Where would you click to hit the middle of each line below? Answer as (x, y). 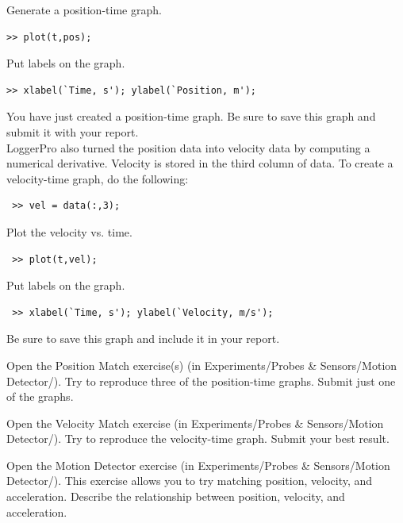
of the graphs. (40, 396)
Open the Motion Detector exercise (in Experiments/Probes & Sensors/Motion (198, 465)
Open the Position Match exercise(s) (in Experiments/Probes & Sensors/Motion (202, 365)
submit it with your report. (73, 131)
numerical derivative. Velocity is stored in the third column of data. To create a (200, 163)
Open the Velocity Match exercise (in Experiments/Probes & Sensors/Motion (195, 423)
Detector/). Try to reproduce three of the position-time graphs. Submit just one (201, 381)
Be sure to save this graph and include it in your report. (143, 338)
